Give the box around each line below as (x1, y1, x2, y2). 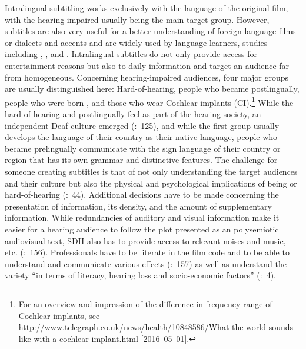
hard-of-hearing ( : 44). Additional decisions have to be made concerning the (5, 188, 279, 201)
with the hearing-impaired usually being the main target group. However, (5, 13, 270, 25)
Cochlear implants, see (18, 309, 100, 321)
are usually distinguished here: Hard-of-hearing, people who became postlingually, (5, 82, 300, 95)
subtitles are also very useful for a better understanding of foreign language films (5, 25, 296, 37)
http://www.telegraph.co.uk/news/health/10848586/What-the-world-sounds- (18, 321, 296, 333)
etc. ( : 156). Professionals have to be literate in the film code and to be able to (5, 246, 290, 258)
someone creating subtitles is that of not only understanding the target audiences (5, 165, 298, 177)
